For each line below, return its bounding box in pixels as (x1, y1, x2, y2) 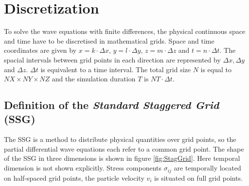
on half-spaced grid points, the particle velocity (4, 172, 144, 183)
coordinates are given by (4, 45, 77, 55)
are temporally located (174, 163, 241, 173)
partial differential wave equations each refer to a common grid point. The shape (4, 143, 244, 154)
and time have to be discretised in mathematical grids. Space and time (4, 35, 214, 46)
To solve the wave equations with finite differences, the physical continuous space (4, 26, 246, 36)
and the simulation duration (52, 74, 136, 84)
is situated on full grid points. (154, 172, 243, 183)
